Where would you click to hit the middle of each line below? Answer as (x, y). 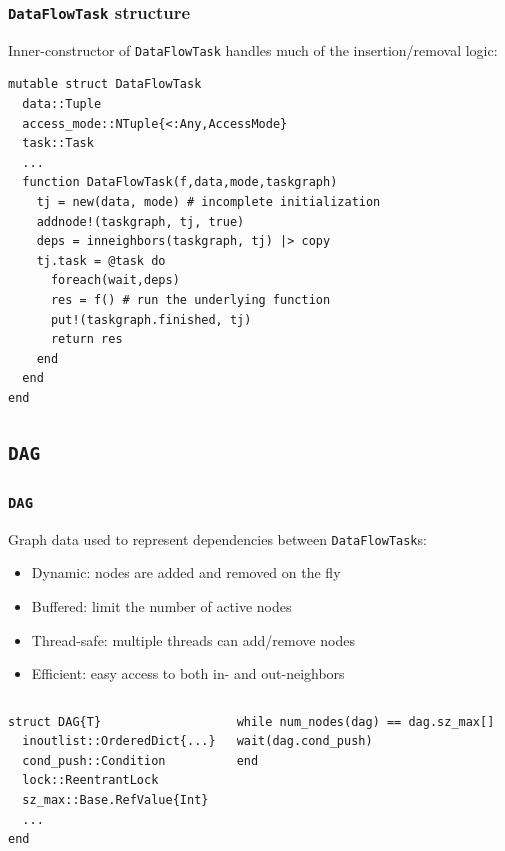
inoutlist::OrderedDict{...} (119, 741)
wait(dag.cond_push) (304, 741)
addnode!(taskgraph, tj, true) (140, 221)
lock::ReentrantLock (90, 780)
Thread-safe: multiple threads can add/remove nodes (193, 639)
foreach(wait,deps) (115, 280)
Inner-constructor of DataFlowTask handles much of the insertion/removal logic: (253, 49)
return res (86, 339)
